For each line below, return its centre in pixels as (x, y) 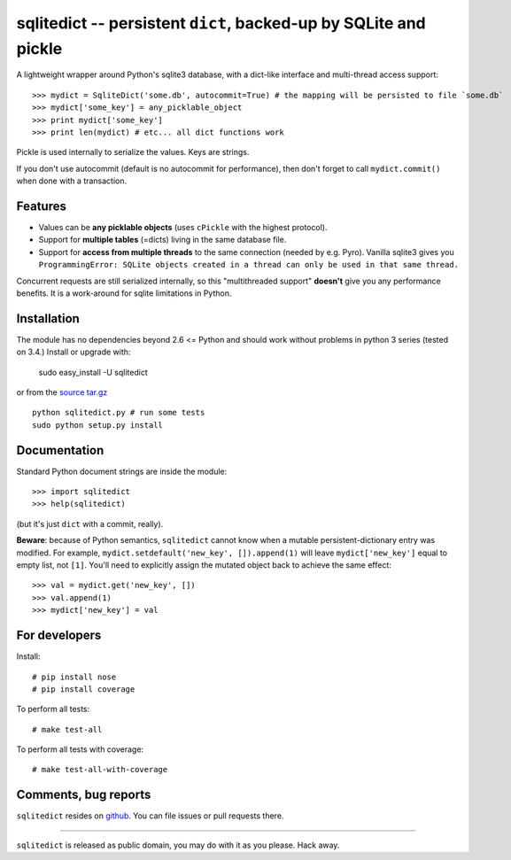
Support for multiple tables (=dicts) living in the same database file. (163, 240)
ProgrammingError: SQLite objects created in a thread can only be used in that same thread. (249, 265)
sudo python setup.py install (98, 425)
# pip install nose (74, 677)
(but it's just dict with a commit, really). (90, 523)
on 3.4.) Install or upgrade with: (74, 352)
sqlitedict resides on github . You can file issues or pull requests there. (150, 816)
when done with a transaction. (72, 181)
